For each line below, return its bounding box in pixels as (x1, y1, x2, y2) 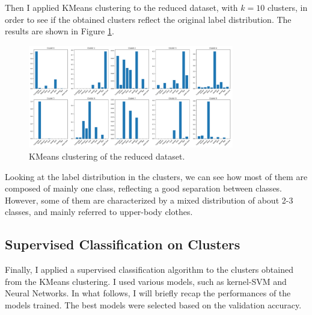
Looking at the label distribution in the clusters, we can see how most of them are (5, 170, 308, 182)
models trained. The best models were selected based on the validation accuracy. (5, 298, 302, 311)
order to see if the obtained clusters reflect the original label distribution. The (5, 13, 292, 25)
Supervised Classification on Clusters (5, 235, 240, 254)
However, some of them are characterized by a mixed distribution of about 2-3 (5, 193, 293, 206)
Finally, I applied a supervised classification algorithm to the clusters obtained (5, 263, 293, 276)
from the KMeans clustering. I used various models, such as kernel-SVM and (5, 275, 287, 287)
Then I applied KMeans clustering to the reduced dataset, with (5, 1, 238, 13)
